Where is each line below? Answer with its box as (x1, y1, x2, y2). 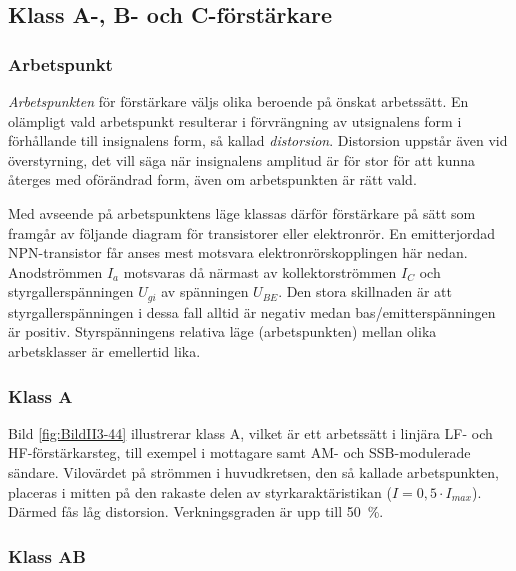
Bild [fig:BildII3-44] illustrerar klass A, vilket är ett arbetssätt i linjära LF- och (8, 422, 493, 443)
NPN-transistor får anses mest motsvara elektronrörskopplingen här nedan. (8, 242, 468, 263)
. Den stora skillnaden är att (278, 281, 453, 302)
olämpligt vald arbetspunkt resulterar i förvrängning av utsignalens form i (8, 110, 462, 131)
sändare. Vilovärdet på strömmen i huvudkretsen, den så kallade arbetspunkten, (8, 461, 500, 482)
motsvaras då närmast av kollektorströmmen (123, 261, 397, 282)
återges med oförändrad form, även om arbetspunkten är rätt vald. (8, 169, 417, 190)
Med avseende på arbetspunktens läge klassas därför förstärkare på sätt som (8, 202, 476, 223)
